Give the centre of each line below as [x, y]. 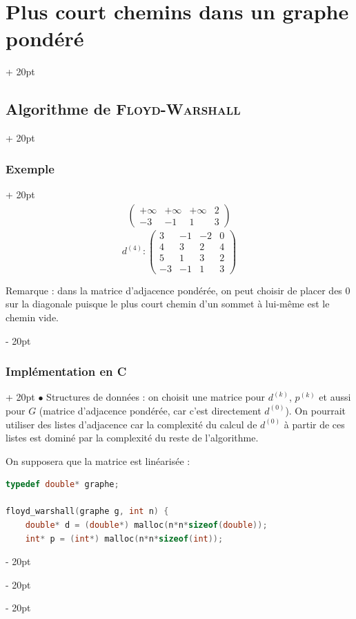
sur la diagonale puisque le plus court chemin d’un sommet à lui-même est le [168, 304]
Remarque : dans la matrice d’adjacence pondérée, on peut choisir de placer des [174, 290]
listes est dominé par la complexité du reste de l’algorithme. [132, 438]
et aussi [335, 397]
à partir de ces [314, 424]
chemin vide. [32, 317]
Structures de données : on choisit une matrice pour [156, 397]
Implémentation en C [66, 371]
